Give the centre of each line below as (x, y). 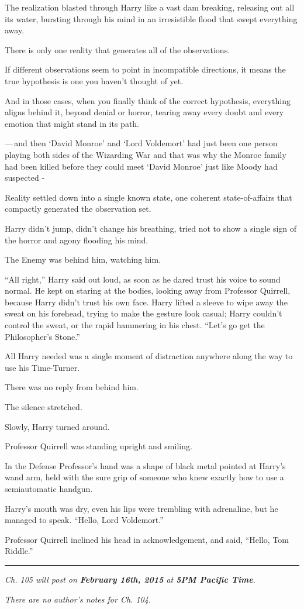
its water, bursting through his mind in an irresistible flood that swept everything (151, 18)
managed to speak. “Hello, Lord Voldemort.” (84, 520)
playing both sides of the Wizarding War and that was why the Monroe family (146, 154)
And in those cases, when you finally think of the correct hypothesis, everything (148, 100)
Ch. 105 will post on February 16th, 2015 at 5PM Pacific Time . (130, 579)
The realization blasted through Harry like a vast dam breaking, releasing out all (150, 7)
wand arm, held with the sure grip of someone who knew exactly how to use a (144, 477)
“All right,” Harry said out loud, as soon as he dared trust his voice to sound (143, 279)
